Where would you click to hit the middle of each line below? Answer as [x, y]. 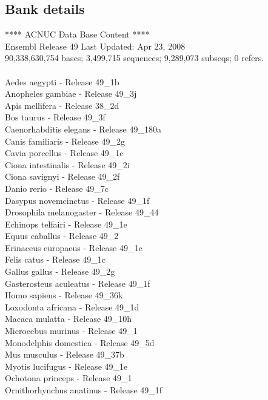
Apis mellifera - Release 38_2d [62, 105]
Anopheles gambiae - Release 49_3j [71, 93]
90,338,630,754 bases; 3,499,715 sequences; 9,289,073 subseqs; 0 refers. [135, 58]
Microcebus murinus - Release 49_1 [71, 331]
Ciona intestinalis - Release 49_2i [67, 164]
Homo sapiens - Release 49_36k [64, 295]
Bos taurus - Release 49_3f [55, 117]
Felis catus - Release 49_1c [55, 259]
